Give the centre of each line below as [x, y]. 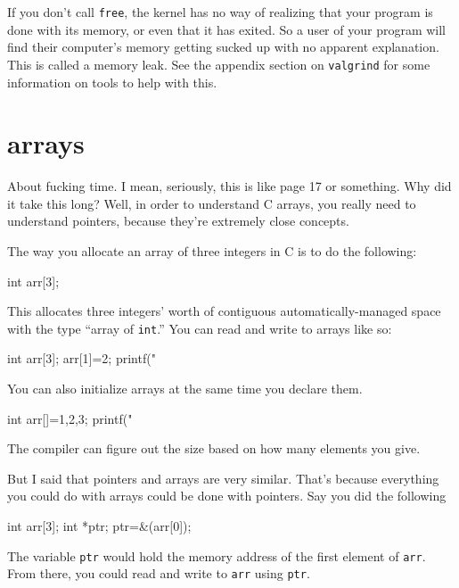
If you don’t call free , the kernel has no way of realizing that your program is [220, 12]
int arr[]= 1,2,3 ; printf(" [70, 418]
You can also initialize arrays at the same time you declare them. [185, 389]
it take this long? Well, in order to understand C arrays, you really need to [212, 203]
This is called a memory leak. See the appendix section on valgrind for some [219, 64]
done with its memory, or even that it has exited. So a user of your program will [227, 29]
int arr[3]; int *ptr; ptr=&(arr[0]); [99, 526]
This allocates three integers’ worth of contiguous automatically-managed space [224, 311]
